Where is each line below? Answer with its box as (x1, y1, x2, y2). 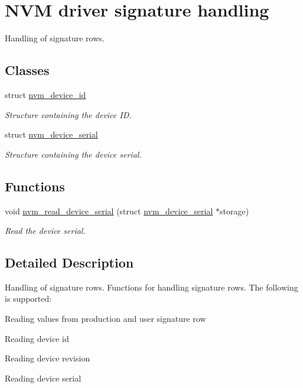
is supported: (5, 292, 52, 305)
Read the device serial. (5, 224, 86, 237)
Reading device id (5, 332, 69, 344)
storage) (220, 204, 249, 217)
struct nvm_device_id (5, 88, 86, 100)
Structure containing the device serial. (5, 148, 142, 160)
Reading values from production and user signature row (5, 312, 206, 325)
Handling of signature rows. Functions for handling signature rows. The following (5, 281, 298, 293)
